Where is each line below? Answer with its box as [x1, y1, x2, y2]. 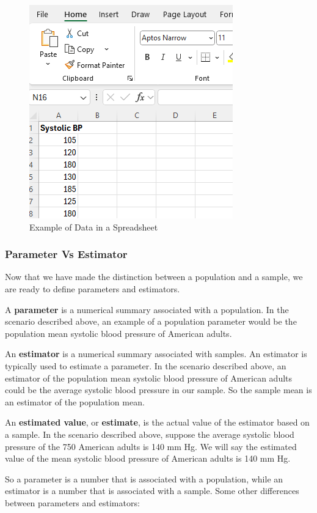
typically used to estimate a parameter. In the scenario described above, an [5, 359, 286, 372]
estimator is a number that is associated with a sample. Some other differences [5, 484, 299, 497]
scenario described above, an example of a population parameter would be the [5, 315, 297, 328]
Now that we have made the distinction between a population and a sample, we [5, 270, 303, 283]
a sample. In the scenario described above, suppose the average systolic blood [5, 427, 294, 440]
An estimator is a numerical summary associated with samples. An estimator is [5, 347, 307, 360]
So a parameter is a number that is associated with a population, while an [5, 472, 283, 485]
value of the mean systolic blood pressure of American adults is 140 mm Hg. [5, 452, 291, 465]
